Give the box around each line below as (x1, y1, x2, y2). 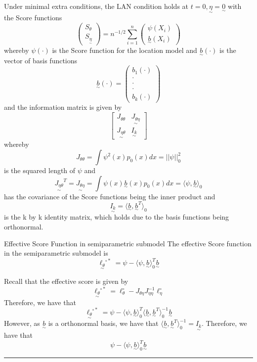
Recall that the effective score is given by (4, 275, 128, 286)
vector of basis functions (4, 55, 78, 65)
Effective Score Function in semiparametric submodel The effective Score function (4, 238, 252, 248)
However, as (4, 318, 40, 328)
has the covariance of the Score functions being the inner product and (4, 191, 215, 201)
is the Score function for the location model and (52, 45, 197, 55)
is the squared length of (4, 165, 76, 176)
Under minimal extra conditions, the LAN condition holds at (4, 1, 189, 11)
